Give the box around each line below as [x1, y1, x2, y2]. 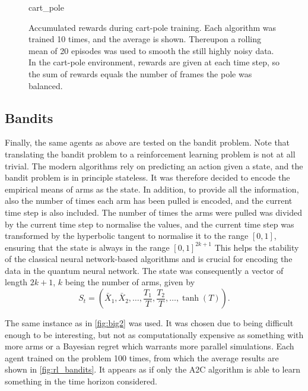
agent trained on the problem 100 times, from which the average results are [5, 351, 279, 364]
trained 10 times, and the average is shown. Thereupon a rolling [28, 33, 261, 45]
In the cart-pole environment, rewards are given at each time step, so [28, 56, 280, 68]
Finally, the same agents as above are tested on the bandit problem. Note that [5, 136, 290, 149]
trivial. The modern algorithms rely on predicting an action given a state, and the [5, 159, 303, 172]
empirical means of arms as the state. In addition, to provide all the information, [5, 182, 299, 195]
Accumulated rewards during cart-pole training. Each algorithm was [28, 21, 277, 33]
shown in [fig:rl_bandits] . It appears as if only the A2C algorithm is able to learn [5, 363, 300, 376]
